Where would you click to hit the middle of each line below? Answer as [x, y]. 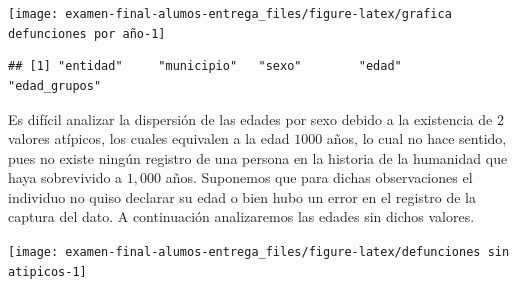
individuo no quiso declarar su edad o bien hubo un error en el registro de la [242, 196]
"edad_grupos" [55, 85]
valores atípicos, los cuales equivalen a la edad [149, 138]
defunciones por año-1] [87, 33]
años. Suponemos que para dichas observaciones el [319, 177]
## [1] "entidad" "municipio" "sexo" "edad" [205, 66]
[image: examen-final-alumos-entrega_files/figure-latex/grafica [230, 14]
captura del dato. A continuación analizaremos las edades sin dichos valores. [241, 216]
